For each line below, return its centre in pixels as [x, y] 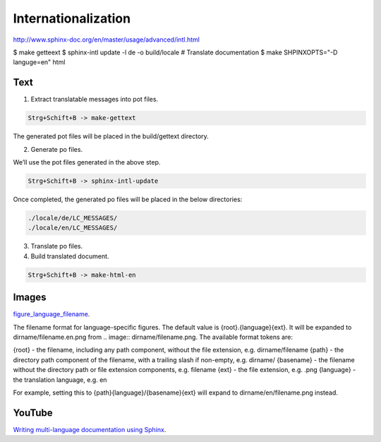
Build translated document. [70, 256]
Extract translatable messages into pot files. [95, 100]
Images [30, 298]
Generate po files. [57, 149]
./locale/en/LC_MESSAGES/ [73, 228]
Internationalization [72, 18]
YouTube [33, 413]
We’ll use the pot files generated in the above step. [87, 162]
